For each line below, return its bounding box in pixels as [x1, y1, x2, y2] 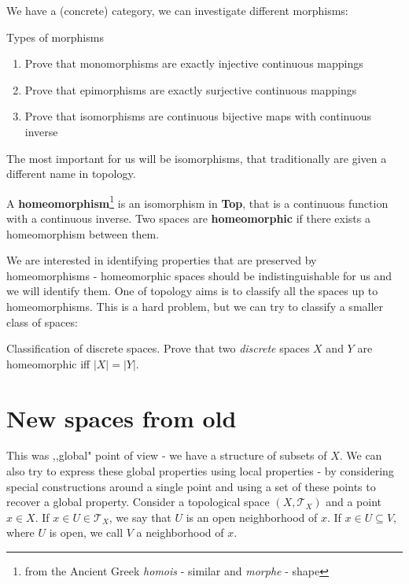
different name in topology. [6, 165, 136, 182]
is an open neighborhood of [186, 508, 318, 525]
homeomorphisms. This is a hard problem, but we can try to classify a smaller [6, 298, 384, 314]
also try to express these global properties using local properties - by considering [6, 463, 394, 479]
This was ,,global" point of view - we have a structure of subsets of [6, 447, 327, 464]
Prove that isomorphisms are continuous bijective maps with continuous [24, 108, 372, 124]
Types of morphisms [6, 28, 104, 45]
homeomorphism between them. [6, 225, 160, 242]
